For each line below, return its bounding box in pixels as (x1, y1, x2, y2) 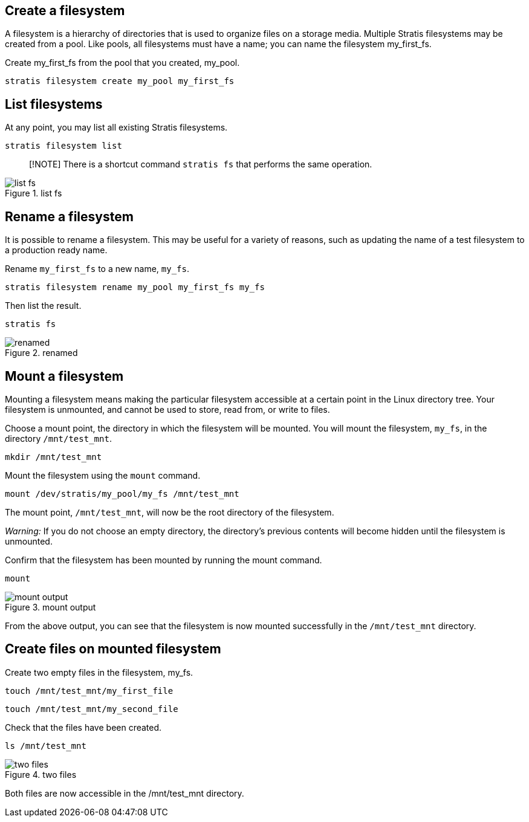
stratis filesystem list (5, 141, 122, 151)
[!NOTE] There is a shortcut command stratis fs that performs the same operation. (29, 159, 372, 170)
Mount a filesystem (5, 368, 124, 384)
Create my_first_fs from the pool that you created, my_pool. (5, 57, 240, 68)
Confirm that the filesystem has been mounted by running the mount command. (5, 554, 322, 565)
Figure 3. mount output (5, 601, 96, 612)
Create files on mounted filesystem (5, 641, 221, 657)
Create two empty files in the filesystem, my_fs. (5, 667, 193, 678)
